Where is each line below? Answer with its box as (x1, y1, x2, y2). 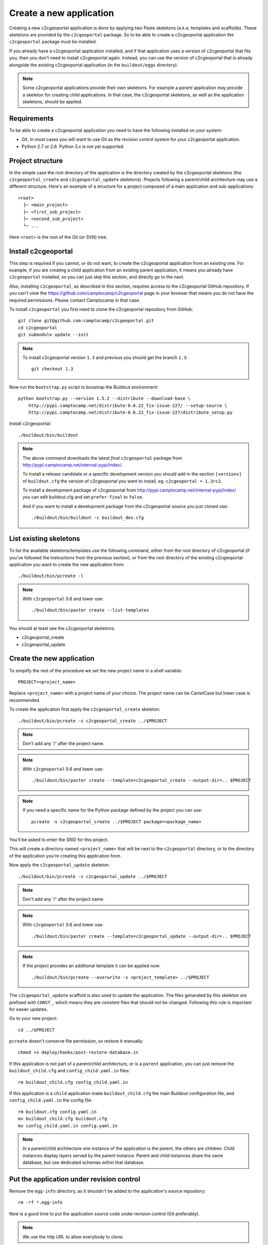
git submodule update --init (18, 332, 89, 338)
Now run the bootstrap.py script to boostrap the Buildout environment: (9, 384, 159, 390)
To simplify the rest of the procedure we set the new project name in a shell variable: (9, 667, 183, 673)
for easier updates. (9, 1006, 48, 1012)
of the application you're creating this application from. (9, 853, 122, 859)
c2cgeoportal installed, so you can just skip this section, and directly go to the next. (9, 274, 185, 280)
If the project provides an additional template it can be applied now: (22, 963, 161, 969)
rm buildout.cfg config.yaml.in (18, 1109, 97, 1115)
